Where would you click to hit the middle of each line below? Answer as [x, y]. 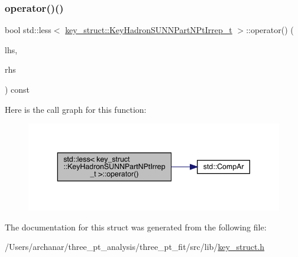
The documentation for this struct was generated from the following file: [136, 227]
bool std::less [28, 30]
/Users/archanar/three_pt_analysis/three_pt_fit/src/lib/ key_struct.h [135, 247]
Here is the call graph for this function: [76, 109]
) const [17, 89]
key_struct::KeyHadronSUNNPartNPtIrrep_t [149, 30]
